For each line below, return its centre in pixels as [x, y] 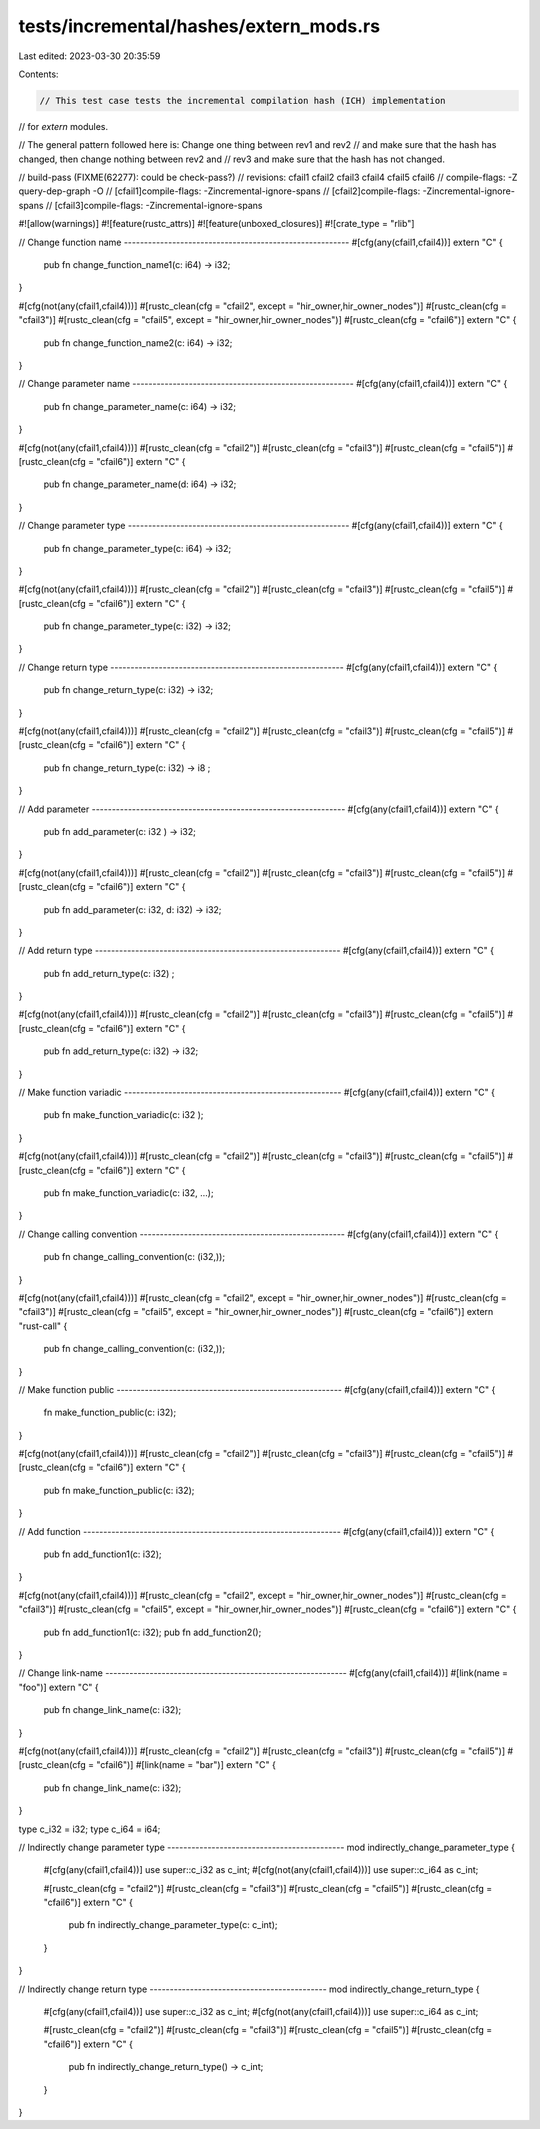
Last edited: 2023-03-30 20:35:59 [89, 56]
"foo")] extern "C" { [58, 1687]
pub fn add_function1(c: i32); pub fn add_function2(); [152, 1632]
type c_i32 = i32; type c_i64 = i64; [89, 1829]
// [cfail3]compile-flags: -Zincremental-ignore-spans [154, 205]
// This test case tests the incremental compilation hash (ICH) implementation [242, 100]
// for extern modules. [63, 126]
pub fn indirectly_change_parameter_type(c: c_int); [173, 1925]
